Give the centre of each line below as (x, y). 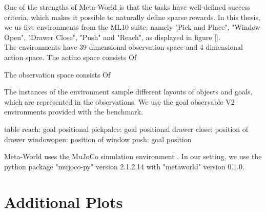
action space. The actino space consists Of (70, 57)
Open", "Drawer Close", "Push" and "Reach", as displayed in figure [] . (112, 37)
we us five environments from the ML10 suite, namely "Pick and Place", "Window (132, 27)
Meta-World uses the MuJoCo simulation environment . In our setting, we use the (133, 156)
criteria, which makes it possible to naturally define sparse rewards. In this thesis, (132, 17)
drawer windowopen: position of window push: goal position (98, 139)
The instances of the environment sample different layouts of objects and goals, (128, 92)
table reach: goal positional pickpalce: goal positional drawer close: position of (126, 129)
